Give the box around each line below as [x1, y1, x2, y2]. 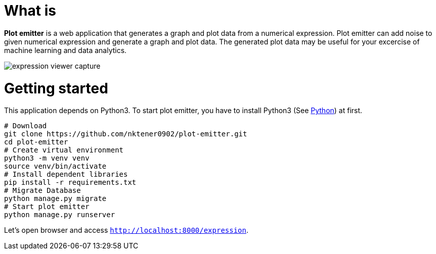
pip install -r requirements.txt [4, 178, 137, 187]
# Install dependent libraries [4, 170, 128, 179]
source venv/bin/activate [4, 162, 107, 171]
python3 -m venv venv [4, 154, 90, 163]
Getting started [4, 79, 108, 97]
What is [4, 2, 56, 19]
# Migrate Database [4, 186, 81, 195]
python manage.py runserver [4, 211, 115, 219]
